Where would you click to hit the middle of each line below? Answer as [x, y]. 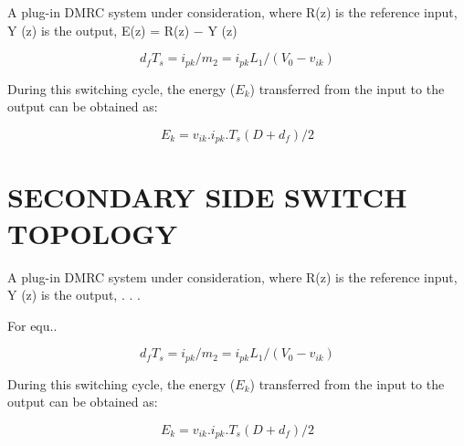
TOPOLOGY [93, 233]
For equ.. [32, 325]
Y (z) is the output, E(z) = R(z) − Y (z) [122, 30]
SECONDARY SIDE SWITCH [207, 197]
